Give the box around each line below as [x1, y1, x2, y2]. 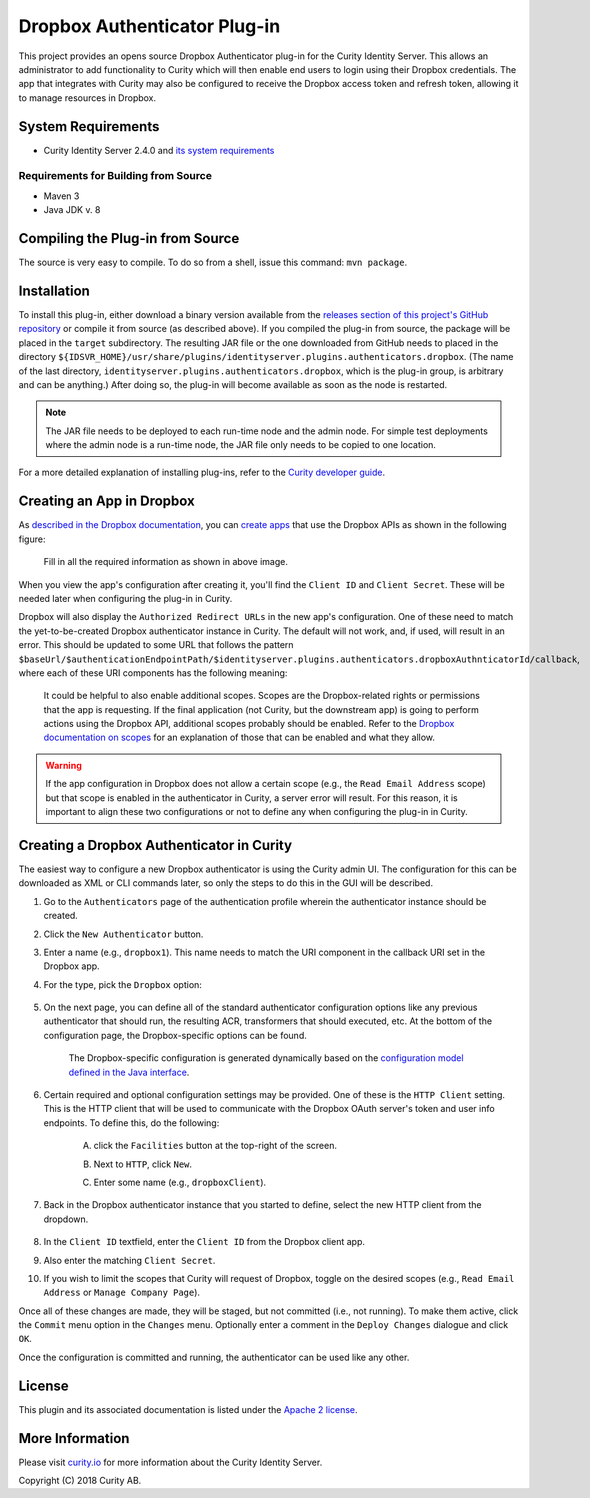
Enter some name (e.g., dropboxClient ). [93, 1176, 267, 1188]
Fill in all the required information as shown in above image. [43, 556, 289, 568]
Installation [18, 282, 90, 299]
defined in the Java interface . [68, 1066, 190, 1078]
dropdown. [43, 1213, 89, 1225]
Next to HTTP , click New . [93, 1158, 193, 1170]
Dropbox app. [43, 960, 100, 972]
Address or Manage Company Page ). [43, 1286, 200, 1299]
